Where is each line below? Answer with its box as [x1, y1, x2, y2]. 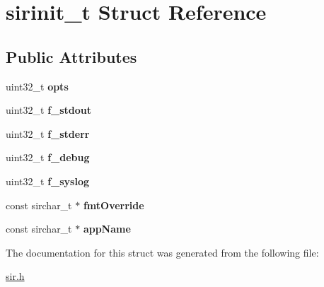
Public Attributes [6, 45, 137, 67]
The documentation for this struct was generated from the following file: [6, 245, 319, 259]
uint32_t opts [6, 78, 69, 93]
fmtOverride [83, 197, 144, 212]
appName [83, 221, 131, 236]
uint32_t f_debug [6, 150, 90, 165]
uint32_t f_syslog [6, 173, 89, 188]
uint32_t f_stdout [6, 102, 92, 117]
